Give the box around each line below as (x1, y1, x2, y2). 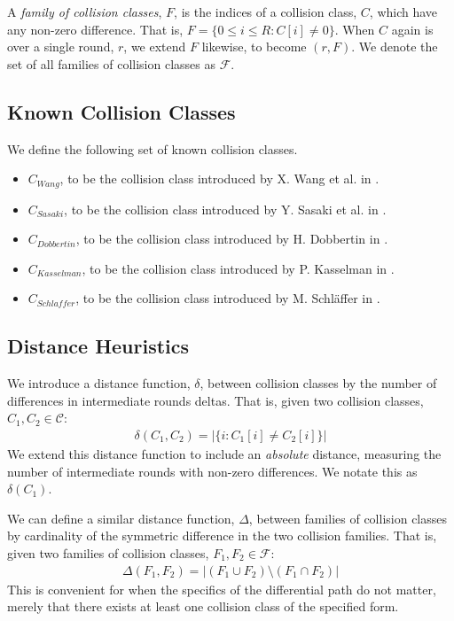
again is (391, 19, 434, 38)
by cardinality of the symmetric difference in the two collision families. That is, (7, 526, 437, 545)
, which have (369, 3, 438, 20)
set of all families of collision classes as (7, 54, 215, 73)
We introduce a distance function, (7, 374, 191, 392)
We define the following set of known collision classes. (7, 139, 298, 158)
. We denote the (351, 37, 438, 56)
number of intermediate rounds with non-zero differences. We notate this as (7, 462, 418, 480)
